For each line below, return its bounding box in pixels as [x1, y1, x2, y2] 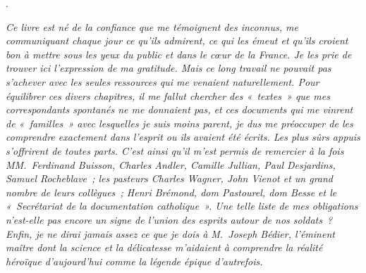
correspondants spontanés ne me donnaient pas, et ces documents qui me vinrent [6, 102, 353, 117]
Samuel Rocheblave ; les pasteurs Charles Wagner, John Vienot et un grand [6, 171, 334, 186]
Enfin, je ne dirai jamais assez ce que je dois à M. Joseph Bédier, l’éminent [6, 226, 335, 241]
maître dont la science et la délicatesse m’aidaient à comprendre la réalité [6, 240, 323, 255]
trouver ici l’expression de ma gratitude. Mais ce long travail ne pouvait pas [6, 61, 331, 75]
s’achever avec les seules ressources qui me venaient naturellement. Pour [6, 74, 319, 89]
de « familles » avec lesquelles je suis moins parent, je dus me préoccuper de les [6, 115, 353, 130]
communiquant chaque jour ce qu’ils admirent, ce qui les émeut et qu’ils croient [6, 33, 348, 48]
